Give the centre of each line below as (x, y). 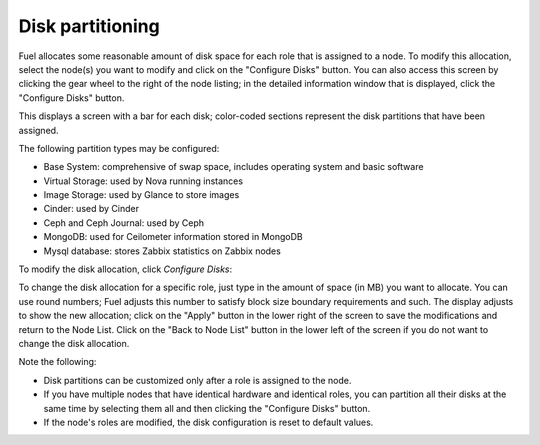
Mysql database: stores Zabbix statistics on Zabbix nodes (162, 251)
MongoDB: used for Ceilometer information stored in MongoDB (173, 237)
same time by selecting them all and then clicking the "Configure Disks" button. (207, 408)
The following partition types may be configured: (119, 148)
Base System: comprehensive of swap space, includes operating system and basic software (233, 167)
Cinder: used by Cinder (91, 209)
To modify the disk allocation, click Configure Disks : (125, 269)
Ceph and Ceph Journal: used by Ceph (124, 222)
